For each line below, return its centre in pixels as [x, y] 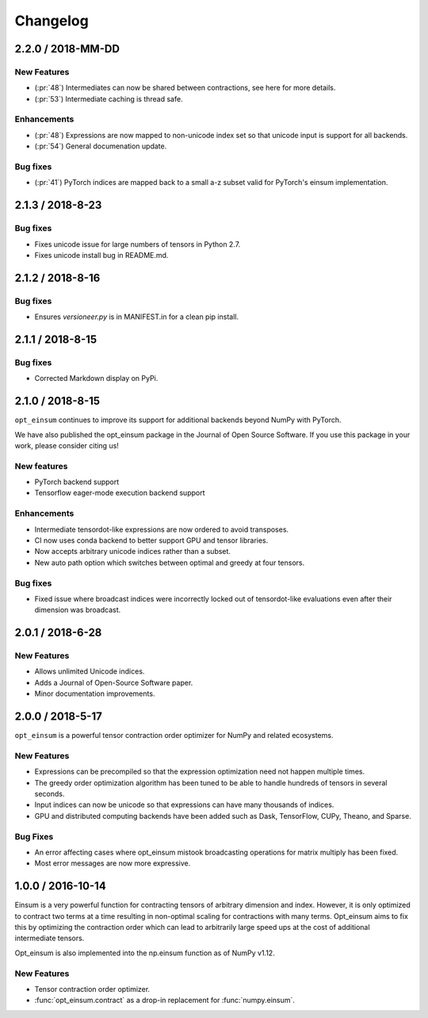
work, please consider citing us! [67, 445]
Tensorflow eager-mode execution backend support [120, 493]
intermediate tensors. [50, 938]
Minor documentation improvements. [95, 693]
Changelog [52, 21]
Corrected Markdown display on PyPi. [96, 378]
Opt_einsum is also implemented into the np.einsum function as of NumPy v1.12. [145, 953]
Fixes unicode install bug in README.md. [101, 255]
